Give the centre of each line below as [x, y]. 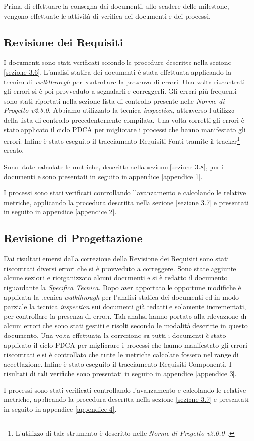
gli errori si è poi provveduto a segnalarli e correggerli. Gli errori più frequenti [120, 91]
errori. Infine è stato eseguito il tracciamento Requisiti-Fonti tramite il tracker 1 [122, 140]
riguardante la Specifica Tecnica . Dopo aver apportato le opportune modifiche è [123, 287]
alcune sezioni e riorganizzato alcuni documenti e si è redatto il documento [116, 278]
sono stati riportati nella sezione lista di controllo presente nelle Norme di [114, 100]
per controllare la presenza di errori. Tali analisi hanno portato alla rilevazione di [125, 316]
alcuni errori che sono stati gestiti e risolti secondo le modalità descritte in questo [126, 325]
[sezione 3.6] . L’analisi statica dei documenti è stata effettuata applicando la [118, 72]
